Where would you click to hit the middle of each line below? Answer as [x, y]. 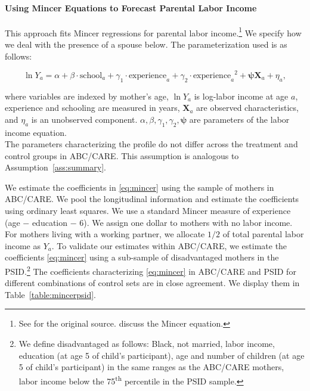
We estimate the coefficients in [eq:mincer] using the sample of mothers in [139, 187]
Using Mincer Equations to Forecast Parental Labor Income [131, 7]
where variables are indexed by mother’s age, [87, 96]
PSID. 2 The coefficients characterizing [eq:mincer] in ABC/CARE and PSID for [151, 270]
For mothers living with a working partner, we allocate [105, 234]
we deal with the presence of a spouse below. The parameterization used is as [146, 44]
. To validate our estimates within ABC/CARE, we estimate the [169, 245]
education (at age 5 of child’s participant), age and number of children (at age [162, 355]
